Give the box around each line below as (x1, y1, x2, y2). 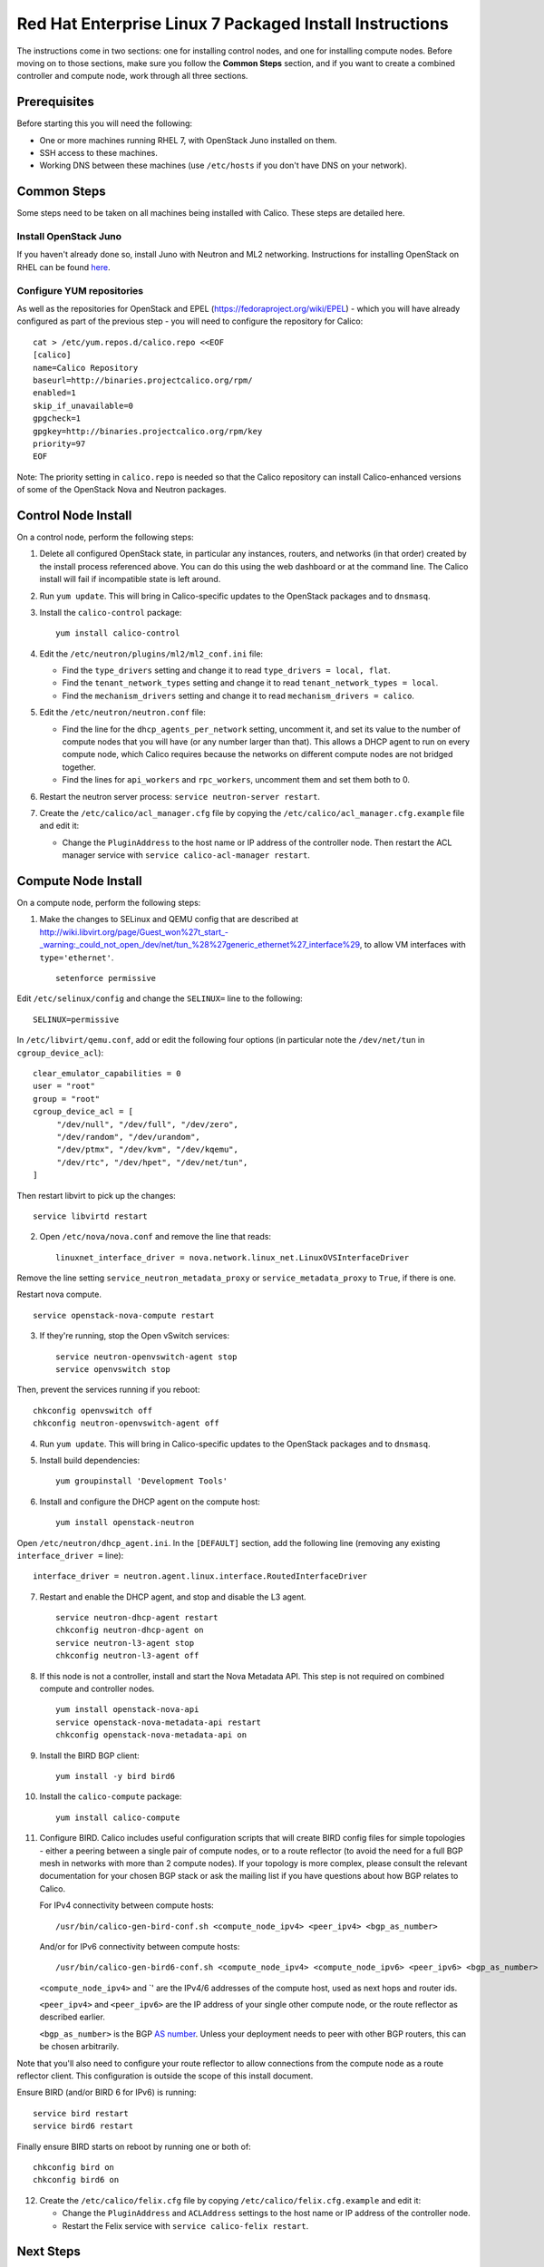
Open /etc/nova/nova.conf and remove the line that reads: (39, 1231, 272, 1242)
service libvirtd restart (33, 1211, 149, 1221)
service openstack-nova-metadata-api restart (55, 1717, 262, 1727)
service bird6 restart (33, 2121, 134, 2131)
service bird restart (33, 2108, 129, 2118)
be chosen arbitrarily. (39, 2041, 120, 2052)
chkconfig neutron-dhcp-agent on (55, 1625, 204, 1636)
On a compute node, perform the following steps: (16, 898, 201, 909)
